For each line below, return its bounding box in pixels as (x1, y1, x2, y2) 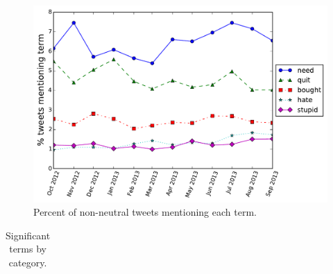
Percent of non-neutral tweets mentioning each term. (33, 205, 257, 219)
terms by (9, 241, 46, 256)
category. (8, 255, 47, 269)
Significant (6, 228, 51, 242)
